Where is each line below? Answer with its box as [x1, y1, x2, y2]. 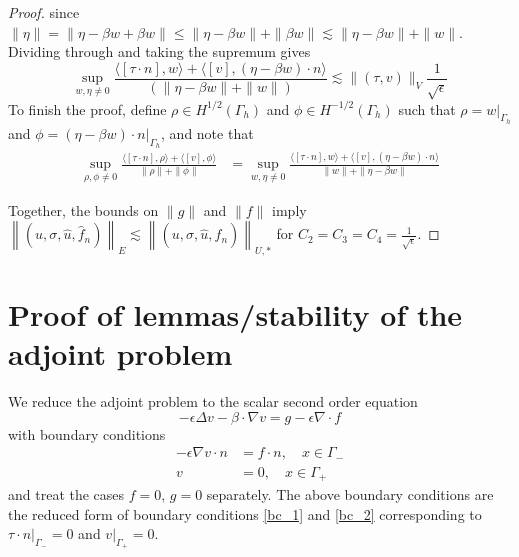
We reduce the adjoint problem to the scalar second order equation [8, 391, 418, 412]
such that [398, 98, 456, 119]
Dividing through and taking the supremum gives [8, 41, 311, 62]
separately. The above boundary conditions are [206, 483, 494, 504]
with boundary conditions [8, 423, 166, 444]
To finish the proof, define [8, 98, 167, 119]
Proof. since [8, 2, 80, 22]
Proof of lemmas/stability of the [8, 294, 463, 335]
